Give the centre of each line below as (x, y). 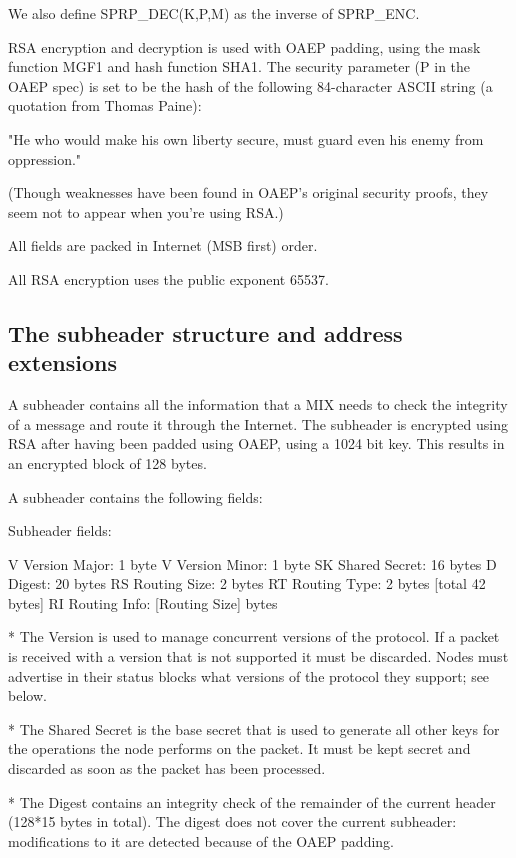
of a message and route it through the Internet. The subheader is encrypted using (258, 423)
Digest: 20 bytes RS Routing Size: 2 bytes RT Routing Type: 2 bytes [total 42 (247, 583)
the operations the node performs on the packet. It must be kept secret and (239, 748)
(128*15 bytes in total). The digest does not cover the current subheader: (232, 821)
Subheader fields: (60, 530)
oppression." (45, 158)
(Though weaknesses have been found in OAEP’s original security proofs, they (248, 192)
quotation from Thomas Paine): (105, 105)
